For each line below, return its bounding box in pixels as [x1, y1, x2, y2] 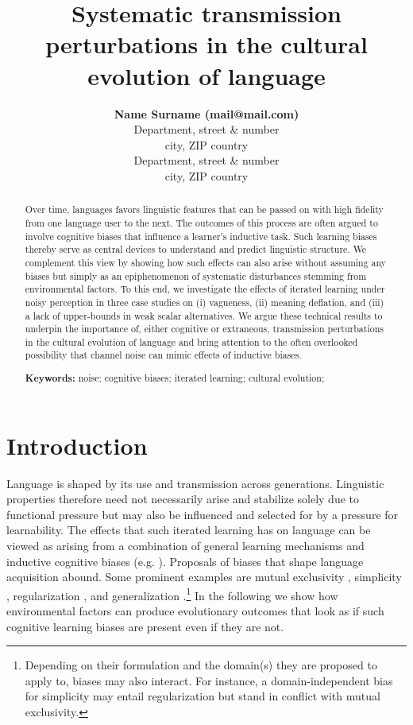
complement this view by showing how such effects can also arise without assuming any [25, 255, 387, 269]
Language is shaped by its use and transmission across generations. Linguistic [6, 475, 384, 491]
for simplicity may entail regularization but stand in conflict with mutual [25, 688, 380, 704]
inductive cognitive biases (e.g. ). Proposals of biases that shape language [6, 552, 364, 569]
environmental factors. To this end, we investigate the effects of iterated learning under [25, 282, 385, 296]
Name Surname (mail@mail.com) [114, 105, 299, 122]
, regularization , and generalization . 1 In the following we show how [6, 584, 338, 603]
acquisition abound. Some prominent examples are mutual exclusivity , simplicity [6, 568, 402, 585]
